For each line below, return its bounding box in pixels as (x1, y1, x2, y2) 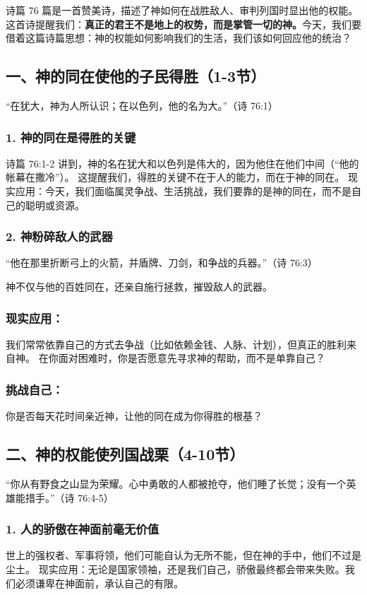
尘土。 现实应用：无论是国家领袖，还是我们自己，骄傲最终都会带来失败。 (6, 562, 345, 576)
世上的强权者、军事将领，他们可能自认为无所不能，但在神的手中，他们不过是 (6, 548, 361, 562)
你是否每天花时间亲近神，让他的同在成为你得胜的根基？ (6, 408, 263, 423)
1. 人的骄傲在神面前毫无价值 (6, 520, 160, 538)
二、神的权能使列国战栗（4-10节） (6, 443, 245, 465)
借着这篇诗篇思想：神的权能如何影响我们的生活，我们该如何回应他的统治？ (6, 30, 351, 45)
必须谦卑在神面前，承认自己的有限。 (15, 575, 183, 590)
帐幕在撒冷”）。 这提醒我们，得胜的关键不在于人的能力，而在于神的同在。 (6, 170, 345, 184)
